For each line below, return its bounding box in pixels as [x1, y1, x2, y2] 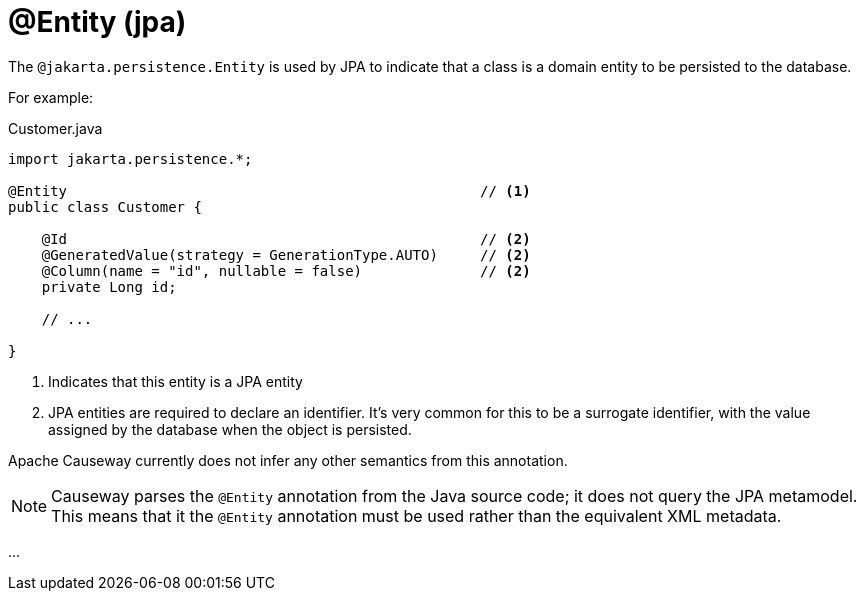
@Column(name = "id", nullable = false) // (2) [41, 262, 531, 279]
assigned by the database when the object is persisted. [48, 420, 412, 438]
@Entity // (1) [8, 182, 531, 199]
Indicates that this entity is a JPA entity [48, 372, 303, 390]
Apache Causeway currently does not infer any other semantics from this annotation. [8, 451, 568, 469]
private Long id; [41, 278, 177, 295]
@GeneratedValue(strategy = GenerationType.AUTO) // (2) [41, 246, 531, 263]
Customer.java [8, 119, 103, 137]
